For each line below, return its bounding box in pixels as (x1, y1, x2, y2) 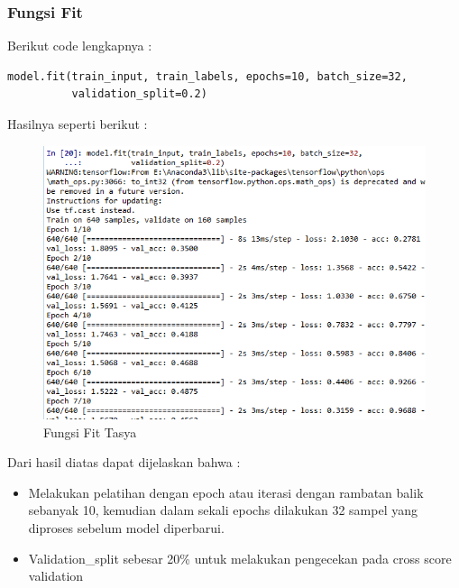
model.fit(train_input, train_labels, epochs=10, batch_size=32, (7, 69, 408, 83)
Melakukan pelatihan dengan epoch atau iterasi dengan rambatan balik (28, 482, 424, 501)
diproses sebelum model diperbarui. (28, 518, 225, 537)
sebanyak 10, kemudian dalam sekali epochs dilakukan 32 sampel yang (28, 501, 418, 519)
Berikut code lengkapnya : (7, 36, 152, 55)
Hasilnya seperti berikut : (7, 115, 148, 133)
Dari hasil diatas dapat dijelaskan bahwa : (7, 453, 241, 472)
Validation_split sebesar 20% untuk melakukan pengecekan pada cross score (28, 548, 452, 567)
